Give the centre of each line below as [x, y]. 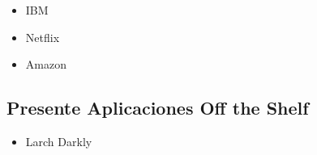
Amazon [46, 64]
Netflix [43, 37]
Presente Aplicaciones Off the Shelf [158, 108]
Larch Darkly [59, 141]
